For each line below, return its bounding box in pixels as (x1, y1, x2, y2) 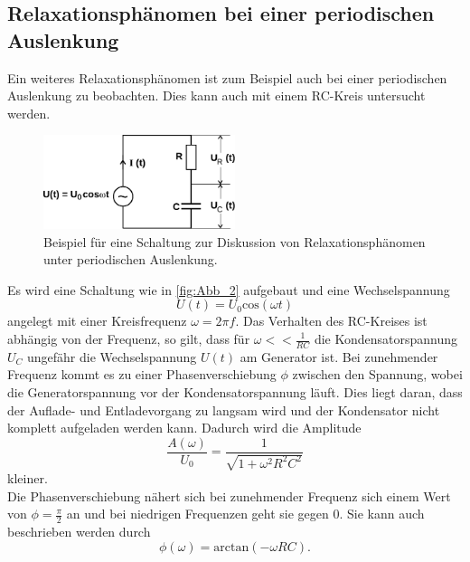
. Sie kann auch (339, 504, 425, 523)
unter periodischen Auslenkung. (43, 250, 218, 269)
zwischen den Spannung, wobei (292, 365, 463, 384)
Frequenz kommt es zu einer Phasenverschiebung (7, 365, 277, 384)
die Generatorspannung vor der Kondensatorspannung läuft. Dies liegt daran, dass (7, 383, 463, 402)
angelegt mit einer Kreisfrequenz (7, 311, 187, 330)
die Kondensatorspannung (314, 329, 458, 348)
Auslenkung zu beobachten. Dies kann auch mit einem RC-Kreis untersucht (7, 86, 426, 105)
